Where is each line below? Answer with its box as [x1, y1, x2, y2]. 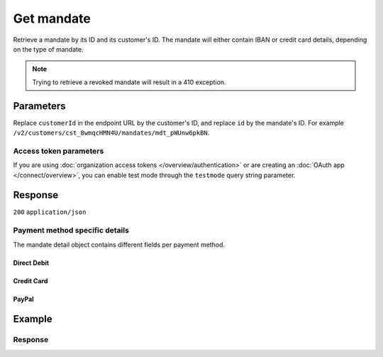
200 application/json [13, 208, 87, 216]
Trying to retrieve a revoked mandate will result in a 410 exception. [32, 78, 226, 86]
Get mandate [13, 11, 91, 26]
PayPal [13, 295, 35, 303]
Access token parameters [13, 146, 104, 156]
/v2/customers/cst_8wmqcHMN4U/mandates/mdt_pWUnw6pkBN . [13, 128, 210, 137]
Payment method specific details [13, 225, 129, 235]
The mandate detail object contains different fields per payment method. [13, 240, 226, 249]
